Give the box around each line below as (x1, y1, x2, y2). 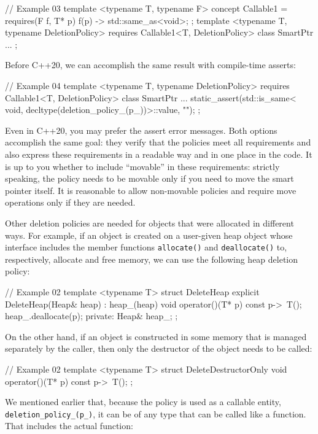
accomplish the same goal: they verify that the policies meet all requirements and (5, 136, 311, 149)
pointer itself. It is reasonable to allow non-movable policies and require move (5, 184, 297, 196)
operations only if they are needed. (5, 196, 136, 209)
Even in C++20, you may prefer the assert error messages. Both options (5, 123, 277, 136)
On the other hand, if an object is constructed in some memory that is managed (5, 330, 307, 343)
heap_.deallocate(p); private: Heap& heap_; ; (5, 309, 178, 322)
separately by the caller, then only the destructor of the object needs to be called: (5, 342, 312, 355)
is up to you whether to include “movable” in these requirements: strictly (5, 160, 280, 172)
